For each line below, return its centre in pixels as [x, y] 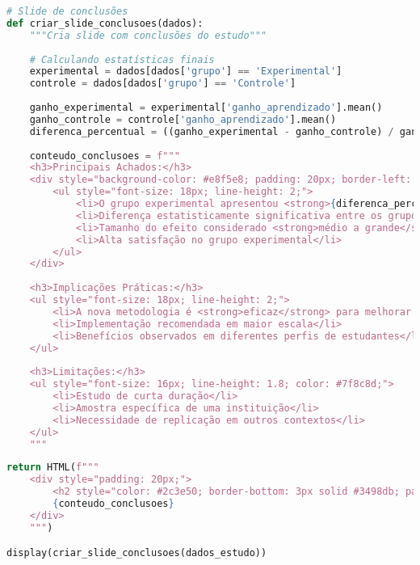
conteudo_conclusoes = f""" [105, 156]
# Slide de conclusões [67, 11]
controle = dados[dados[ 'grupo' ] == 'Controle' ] [163, 84]
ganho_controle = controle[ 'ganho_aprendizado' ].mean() [183, 119]
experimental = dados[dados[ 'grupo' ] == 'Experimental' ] [186, 72]
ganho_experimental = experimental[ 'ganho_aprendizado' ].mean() [206, 108]
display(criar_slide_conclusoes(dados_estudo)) [137, 553]
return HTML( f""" [53, 468]
